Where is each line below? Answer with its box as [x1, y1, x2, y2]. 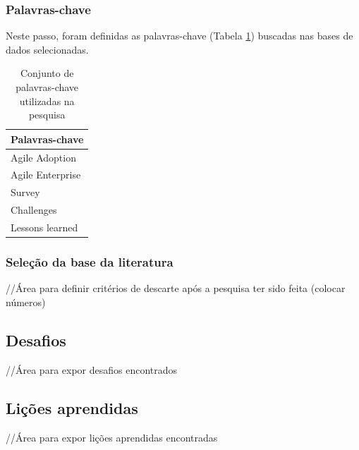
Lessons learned [11, 220, 78, 234]
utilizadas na [19, 93, 75, 108]
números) [6, 294, 46, 309]
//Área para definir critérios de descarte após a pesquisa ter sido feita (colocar [6, 281, 346, 296]
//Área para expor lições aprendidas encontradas [6, 430, 218, 444]
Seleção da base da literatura [6, 253, 174, 271]
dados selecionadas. [6, 42, 89, 56]
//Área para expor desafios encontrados [6, 362, 178, 377]
